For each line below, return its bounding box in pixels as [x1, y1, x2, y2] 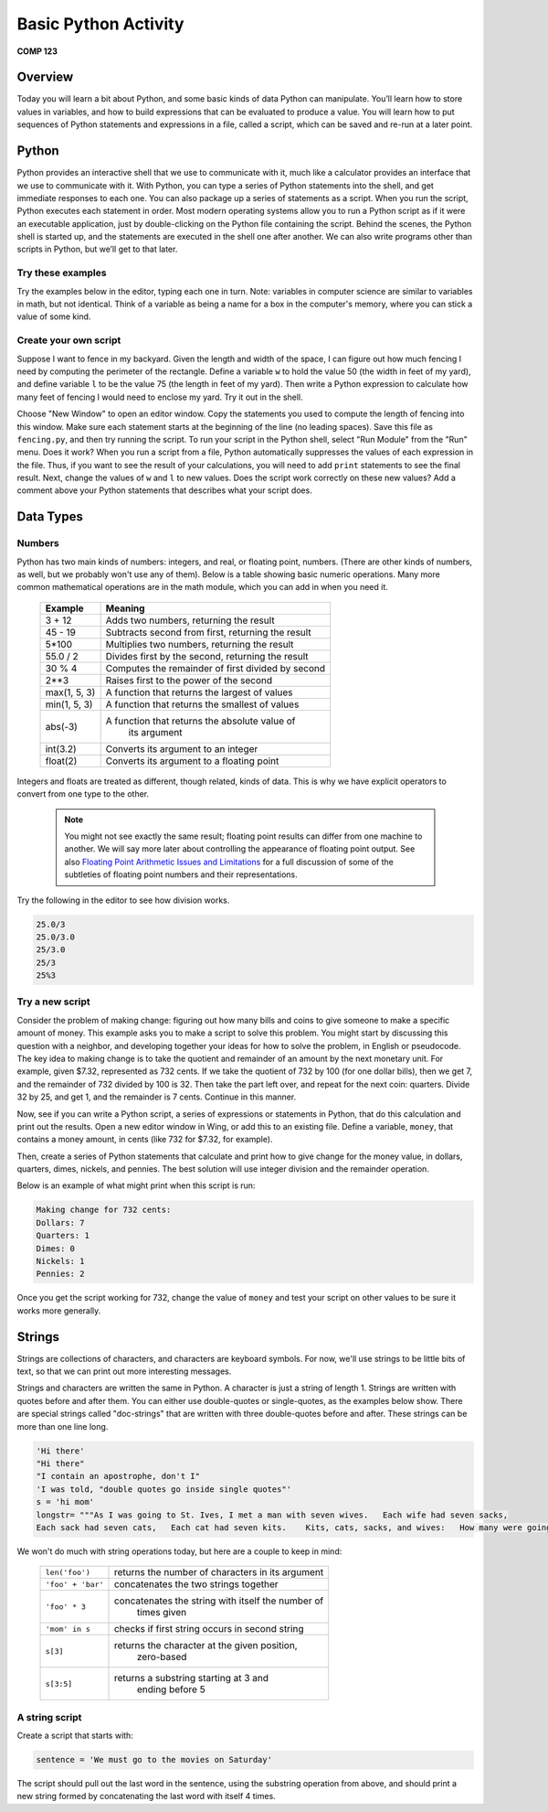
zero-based [136, 1651, 187, 1664]
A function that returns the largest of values [105, 686, 293, 699]
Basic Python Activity [16, 14, 184, 34]
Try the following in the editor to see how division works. [16, 895, 230, 906]
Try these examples [16, 266, 107, 279]
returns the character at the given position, [113, 1639, 298, 1652]
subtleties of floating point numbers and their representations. [64, 869, 298, 880]
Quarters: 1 [36, 1230, 90, 1241]
